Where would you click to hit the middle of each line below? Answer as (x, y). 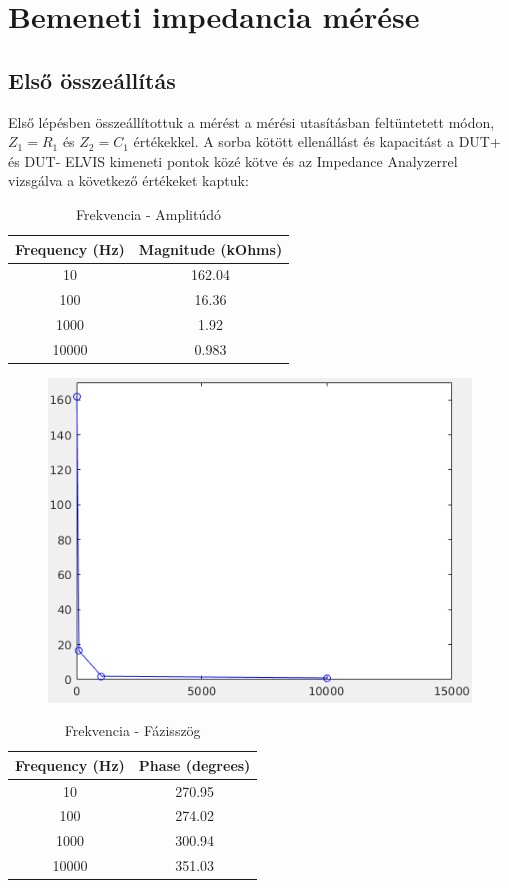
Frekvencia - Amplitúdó (149, 213)
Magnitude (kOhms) (210, 248)
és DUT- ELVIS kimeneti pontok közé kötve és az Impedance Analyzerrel (233, 160)
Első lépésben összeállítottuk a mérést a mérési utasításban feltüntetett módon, (251, 121)
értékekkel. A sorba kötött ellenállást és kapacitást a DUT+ (317, 141)
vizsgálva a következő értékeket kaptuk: (128, 180)
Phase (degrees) (194, 764)
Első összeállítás (92, 79)
